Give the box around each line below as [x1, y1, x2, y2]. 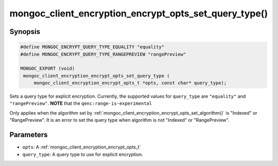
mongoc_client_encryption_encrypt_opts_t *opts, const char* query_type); [33, 80, 227, 86]
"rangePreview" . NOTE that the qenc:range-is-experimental [9, 100, 152, 106]
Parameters [9, 131, 48, 139]
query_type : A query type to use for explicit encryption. [22, 151, 144, 157]
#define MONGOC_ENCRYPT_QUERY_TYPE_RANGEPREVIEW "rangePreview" [20, 51, 186, 57]
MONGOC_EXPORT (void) [20, 66, 75, 71]
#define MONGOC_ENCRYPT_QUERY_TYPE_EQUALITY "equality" [20, 44, 165, 50]
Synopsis [9, 27, 41, 36]
